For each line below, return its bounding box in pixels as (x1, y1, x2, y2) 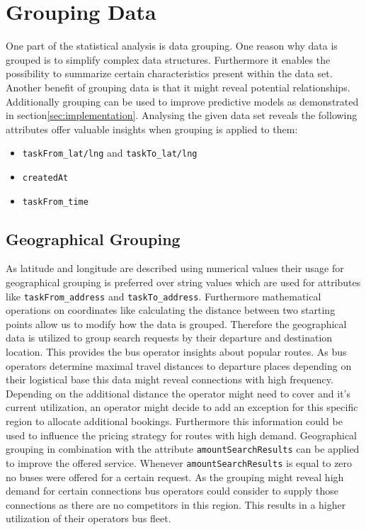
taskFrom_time (22, 196, 88, 207)
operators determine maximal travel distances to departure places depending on (6, 358, 352, 373)
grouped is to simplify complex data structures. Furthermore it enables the (6, 52, 331, 67)
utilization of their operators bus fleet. (6, 511, 171, 526)
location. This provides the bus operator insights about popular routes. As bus (6, 344, 347, 359)
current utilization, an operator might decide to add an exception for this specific (6, 400, 358, 415)
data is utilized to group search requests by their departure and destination (6, 330, 333, 345)
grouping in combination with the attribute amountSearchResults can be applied (6, 441, 360, 456)
